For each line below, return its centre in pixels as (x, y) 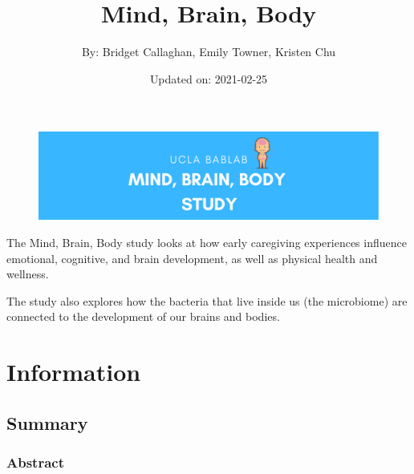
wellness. (28, 274)
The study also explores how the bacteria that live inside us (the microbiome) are (207, 300)
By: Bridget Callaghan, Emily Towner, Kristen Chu (209, 52)
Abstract (35, 462)
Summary (47, 422)
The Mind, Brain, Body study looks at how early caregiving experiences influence (207, 243)
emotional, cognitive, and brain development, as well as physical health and (192, 258)
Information (74, 372)
